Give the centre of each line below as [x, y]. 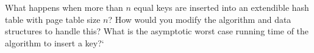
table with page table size [53, 19]
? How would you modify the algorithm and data [200, 19]
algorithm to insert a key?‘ [55, 42]
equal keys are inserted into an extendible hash [221, 7]
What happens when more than [64, 7]
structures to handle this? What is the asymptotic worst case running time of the [157, 31]
